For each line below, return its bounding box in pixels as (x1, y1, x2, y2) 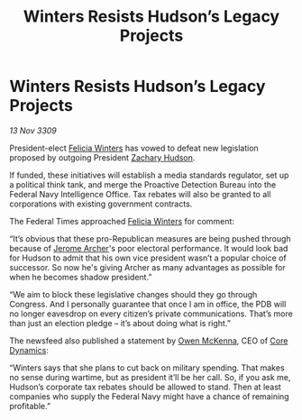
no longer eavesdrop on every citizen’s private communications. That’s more (9, 308, 293, 319)
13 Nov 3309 (9, 124, 57, 136)
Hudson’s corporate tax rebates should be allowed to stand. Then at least (9, 381, 281, 392)
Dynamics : (9, 344, 50, 355)
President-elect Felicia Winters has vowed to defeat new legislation (9, 142, 259, 153)
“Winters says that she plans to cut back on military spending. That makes (9, 362, 286, 373)
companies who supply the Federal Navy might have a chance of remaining (9, 390, 290, 402)
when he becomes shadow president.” (9, 271, 152, 282)
